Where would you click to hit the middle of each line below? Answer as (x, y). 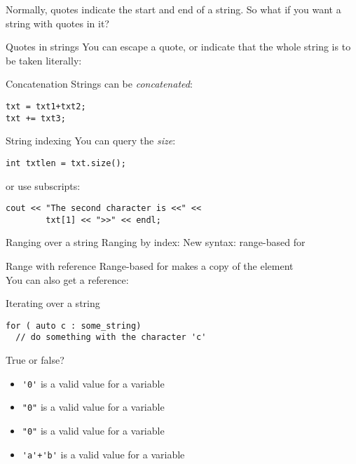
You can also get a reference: (67, 279)
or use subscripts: (43, 185)
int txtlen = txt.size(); (66, 163)
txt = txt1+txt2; (46, 106)
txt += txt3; (36, 118)
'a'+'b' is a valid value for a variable (103, 454)
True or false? (35, 360)
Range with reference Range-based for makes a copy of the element (150, 266)
